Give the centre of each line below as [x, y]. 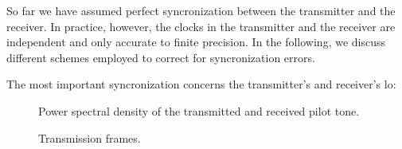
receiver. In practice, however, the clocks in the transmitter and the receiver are [201, 26]
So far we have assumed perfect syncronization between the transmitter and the [201, 10]
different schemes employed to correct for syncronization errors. [161, 57]
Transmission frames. [90, 137]
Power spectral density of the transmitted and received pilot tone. [199, 110]
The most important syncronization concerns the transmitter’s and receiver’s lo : [201, 84]
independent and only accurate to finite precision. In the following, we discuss [196, 42]
